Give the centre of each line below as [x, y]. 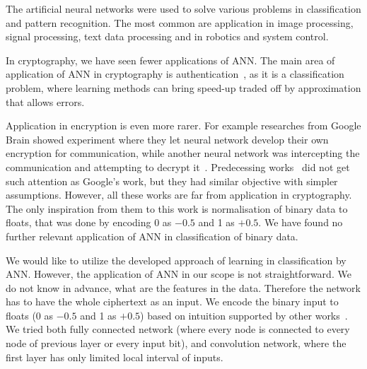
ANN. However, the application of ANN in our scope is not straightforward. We [179, 274]
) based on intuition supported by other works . [244, 315]
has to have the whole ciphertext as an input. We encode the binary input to [172, 301]
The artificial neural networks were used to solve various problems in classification [183, 8]
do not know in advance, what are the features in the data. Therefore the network [183, 287]
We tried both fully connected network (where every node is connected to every [178, 329]
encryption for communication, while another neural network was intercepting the [183, 153]
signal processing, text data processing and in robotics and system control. [167, 36]
